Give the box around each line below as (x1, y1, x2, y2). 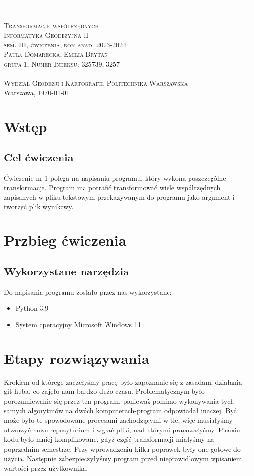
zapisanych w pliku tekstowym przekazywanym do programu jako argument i (4, 192, 235, 202)
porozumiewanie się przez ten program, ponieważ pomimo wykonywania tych (4, 395, 234, 406)
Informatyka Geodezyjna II (4, 30, 89, 40)
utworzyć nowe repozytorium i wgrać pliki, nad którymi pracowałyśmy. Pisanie (4, 424, 240, 434)
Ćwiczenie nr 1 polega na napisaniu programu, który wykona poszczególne (4, 172, 226, 182)
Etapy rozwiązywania (4, 348, 149, 368)
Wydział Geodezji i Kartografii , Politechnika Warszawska (4, 78, 188, 88)
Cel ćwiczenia (4, 150, 74, 165)
